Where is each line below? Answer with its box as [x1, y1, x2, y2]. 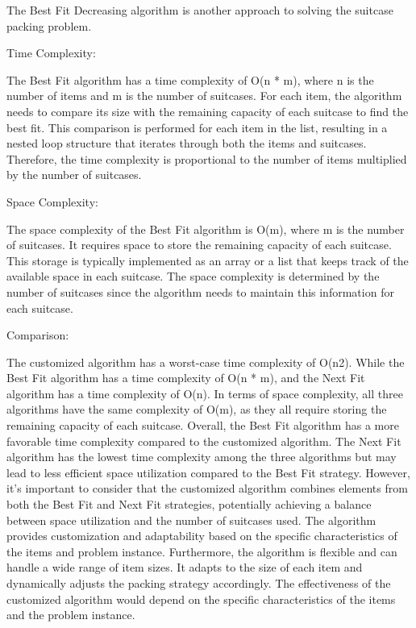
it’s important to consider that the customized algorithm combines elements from [6, 480, 408, 497]
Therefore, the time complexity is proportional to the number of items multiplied [6, 150, 407, 167]
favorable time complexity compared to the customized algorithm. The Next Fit [6, 432, 401, 449]
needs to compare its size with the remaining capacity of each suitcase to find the [6, 102, 409, 119]
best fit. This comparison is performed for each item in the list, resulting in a [6, 119, 388, 135]
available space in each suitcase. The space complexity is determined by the [6, 268, 380, 285]
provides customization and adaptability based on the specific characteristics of [6, 527, 397, 544]
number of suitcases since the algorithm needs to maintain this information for [6, 283, 394, 300]
